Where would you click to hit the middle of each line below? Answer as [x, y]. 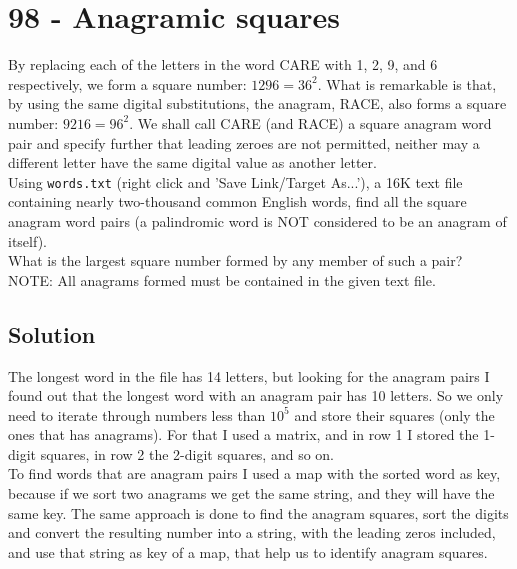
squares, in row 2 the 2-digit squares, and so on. [187, 453]
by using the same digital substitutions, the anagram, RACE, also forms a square [257, 103]
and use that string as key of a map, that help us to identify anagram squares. [248, 551]
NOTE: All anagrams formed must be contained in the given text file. [222, 279]
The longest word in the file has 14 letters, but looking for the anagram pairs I [249, 375]
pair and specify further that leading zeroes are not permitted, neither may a [244, 142]
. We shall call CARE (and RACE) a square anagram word [310, 122]
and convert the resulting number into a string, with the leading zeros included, [252, 532]
